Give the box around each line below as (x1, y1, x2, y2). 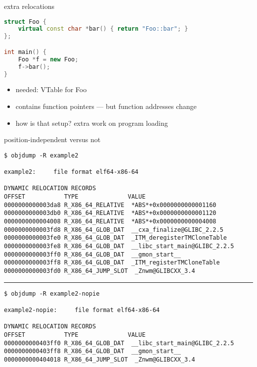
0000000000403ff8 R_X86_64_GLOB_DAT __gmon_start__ (4, 348, 181, 355)
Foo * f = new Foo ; (18, 55, 79, 63)
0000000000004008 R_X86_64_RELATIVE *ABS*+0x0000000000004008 (4, 218, 216, 225)
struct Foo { (4, 18, 46, 25)
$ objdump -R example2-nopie (4, 290, 100, 297)
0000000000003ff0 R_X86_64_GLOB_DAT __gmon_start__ (4, 251, 181, 258)
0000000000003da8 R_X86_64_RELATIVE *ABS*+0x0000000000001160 (4, 201, 216, 209)
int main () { (4, 48, 46, 55)
